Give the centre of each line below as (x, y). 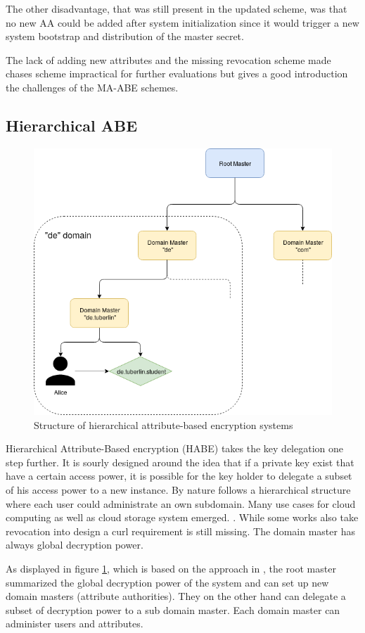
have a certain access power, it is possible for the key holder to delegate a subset (179, 476)
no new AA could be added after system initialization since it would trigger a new (182, 22)
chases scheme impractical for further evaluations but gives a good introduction (177, 73)
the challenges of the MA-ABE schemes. (92, 87)
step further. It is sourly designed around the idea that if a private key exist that (180, 462)
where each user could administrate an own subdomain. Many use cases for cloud (181, 503)
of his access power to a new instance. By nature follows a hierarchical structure (178, 489)
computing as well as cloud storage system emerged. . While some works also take (182, 517)
